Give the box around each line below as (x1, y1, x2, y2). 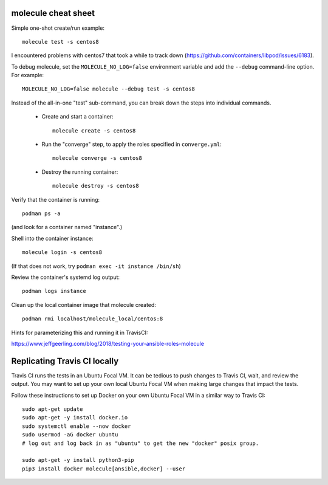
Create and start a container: (41, 113, 114, 120)
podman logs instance (22, 287, 86, 295)
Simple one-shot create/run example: (11, 24, 104, 32)
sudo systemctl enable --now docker (22, 422, 131, 430)
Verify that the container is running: (11, 196, 100, 203)
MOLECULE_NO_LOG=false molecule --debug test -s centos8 (22, 86, 196, 92)
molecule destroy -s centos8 (52, 182, 139, 190)
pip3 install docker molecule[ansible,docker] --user (22, 465, 185, 472)
